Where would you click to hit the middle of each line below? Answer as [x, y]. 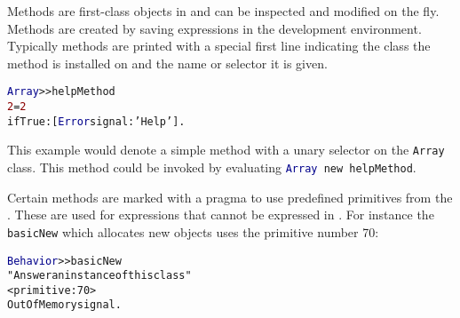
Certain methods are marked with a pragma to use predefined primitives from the [230, 197]
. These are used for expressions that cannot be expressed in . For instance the [221, 215]
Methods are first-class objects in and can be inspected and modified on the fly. [223, 11]
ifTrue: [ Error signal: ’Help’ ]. [96, 121]
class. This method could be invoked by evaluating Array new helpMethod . [212, 167]
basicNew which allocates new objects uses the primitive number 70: [193, 231]
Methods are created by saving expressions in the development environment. [214, 28]
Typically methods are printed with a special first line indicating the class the [219, 46]
